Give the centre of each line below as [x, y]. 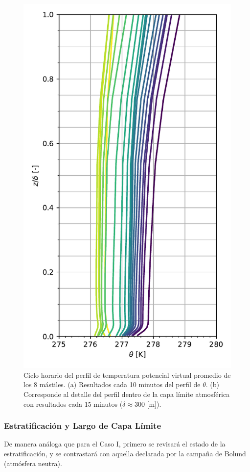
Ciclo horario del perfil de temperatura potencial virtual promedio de [127, 375]
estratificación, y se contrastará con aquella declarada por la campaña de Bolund [125, 453]
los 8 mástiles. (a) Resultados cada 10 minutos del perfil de [112, 384]
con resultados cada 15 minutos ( [73, 404]
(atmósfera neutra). [33, 463]
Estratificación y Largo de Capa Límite [83, 426]
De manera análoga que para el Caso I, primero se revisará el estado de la [115, 444]
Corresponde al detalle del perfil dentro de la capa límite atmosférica [127, 394]
